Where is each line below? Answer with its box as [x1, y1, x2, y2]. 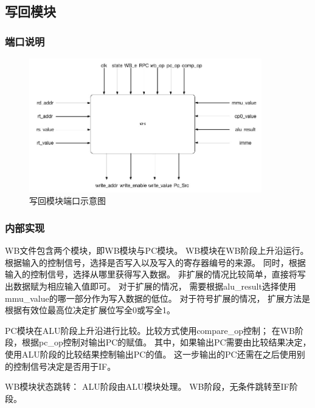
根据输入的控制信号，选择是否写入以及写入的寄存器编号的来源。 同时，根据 [5, 256, 306, 268]
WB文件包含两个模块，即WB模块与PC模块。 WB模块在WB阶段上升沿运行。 [5, 244, 309, 257]
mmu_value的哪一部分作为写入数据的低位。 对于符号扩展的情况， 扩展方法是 [5, 291, 311, 304]
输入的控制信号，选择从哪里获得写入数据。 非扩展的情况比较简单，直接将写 [5, 268, 306, 280]
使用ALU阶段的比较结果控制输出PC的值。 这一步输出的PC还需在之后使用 [5, 347, 297, 360]
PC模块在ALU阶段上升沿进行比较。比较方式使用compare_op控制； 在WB [5, 324, 296, 336]
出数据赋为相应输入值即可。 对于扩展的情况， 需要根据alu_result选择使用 [5, 279, 296, 292]
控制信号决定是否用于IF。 [13, 359, 116, 372]
